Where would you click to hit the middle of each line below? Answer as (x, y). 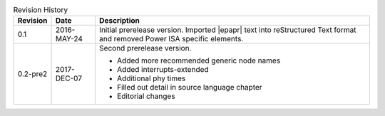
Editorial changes (146, 96)
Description (119, 21)
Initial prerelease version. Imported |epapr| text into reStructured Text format (227, 30)
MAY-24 (69, 39)
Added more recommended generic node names (199, 60)
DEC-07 (68, 78)
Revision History (40, 10)
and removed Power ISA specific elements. (171, 39)
